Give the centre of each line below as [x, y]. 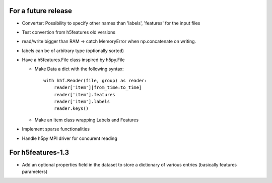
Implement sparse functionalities [56, 129]
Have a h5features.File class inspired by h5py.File [73, 60]
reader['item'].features [84, 95]
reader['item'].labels [82, 102]
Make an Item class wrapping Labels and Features [86, 120]
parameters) [35, 171]
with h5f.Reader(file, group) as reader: [95, 80]
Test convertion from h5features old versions [69, 32]
